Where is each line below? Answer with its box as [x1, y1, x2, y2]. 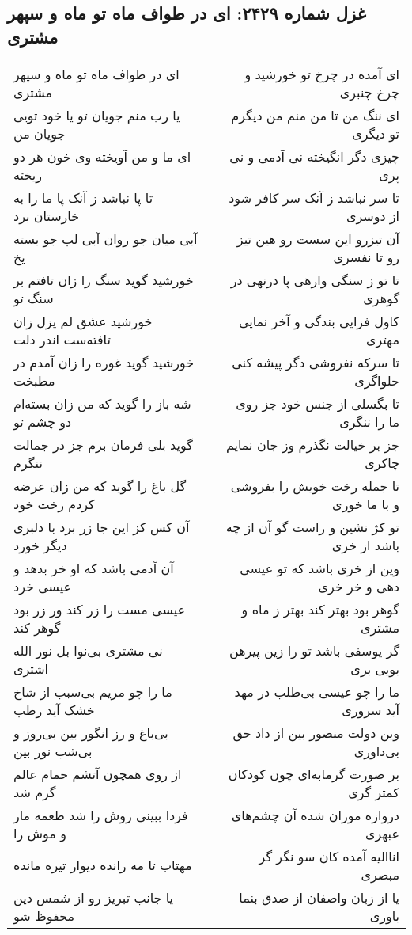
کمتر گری [348, 782, 399, 801]
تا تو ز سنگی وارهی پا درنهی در [230, 270, 399, 289]
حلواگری [354, 371, 399, 390]
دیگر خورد [13, 535, 67, 554]
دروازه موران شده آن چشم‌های [231, 805, 399, 824]
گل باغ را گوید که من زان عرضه [13, 476, 187, 495]
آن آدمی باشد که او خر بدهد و [13, 558, 174, 577]
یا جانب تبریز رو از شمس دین [13, 887, 174, 906]
